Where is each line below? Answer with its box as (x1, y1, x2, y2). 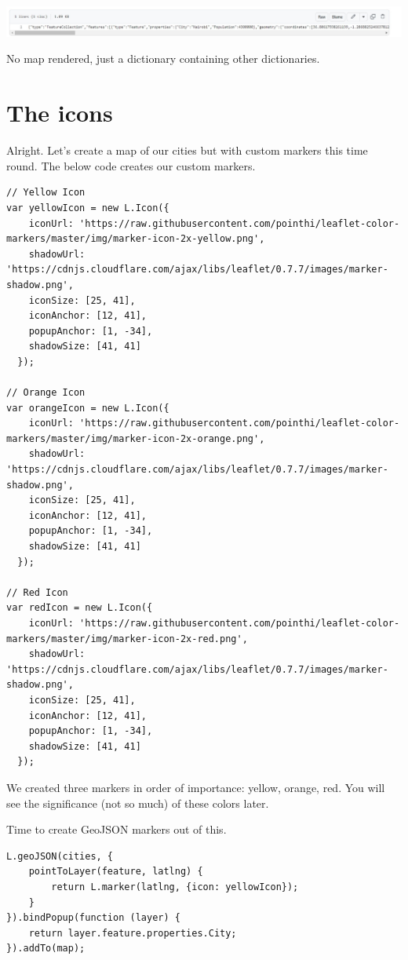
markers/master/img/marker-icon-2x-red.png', (6, 633, 248, 644)
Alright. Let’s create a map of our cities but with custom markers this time (6, 142, 368, 159)
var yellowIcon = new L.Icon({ (6, 202, 169, 214)
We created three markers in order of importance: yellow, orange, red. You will (6, 779, 385, 795)
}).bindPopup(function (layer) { (6, 912, 180, 924)
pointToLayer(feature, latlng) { (28, 866, 203, 878)
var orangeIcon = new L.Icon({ (6, 402, 169, 414)
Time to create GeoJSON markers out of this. (6, 821, 227, 838)
